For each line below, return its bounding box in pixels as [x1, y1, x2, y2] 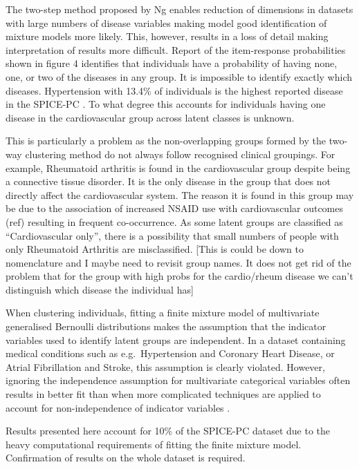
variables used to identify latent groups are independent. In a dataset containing [6, 332, 346, 347]
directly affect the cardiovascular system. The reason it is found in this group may [6, 187, 354, 202]
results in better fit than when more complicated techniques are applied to [6, 387, 321, 401]
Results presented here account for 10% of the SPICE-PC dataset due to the [6, 423, 330, 438]
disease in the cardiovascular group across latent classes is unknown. [6, 110, 295, 124]
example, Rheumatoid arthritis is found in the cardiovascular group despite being [6, 160, 351, 175]
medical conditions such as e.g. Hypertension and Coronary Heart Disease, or [6, 346, 335, 361]
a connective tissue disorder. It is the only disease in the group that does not [6, 174, 331, 189]
